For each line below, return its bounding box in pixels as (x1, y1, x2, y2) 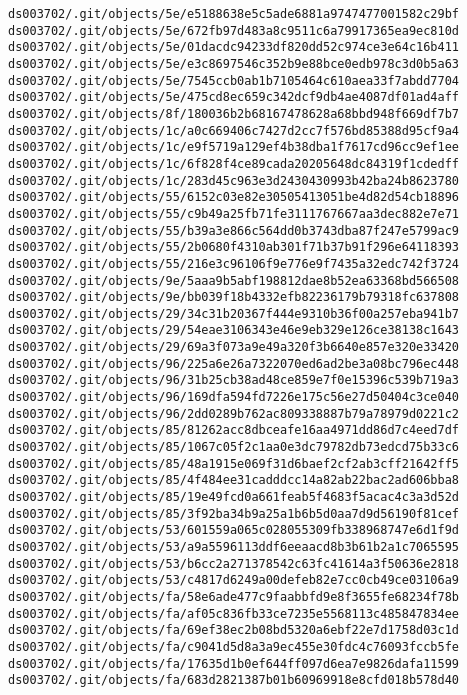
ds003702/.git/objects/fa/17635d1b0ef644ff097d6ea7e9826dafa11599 (8, 656, 460, 671)
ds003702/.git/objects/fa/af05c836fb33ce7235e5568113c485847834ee (8, 606, 460, 621)
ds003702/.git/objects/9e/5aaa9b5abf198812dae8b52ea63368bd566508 (8, 273, 460, 288)
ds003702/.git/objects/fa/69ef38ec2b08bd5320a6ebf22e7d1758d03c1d (8, 623, 460, 638)
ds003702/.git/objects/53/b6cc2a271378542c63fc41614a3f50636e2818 (8, 556, 460, 571)
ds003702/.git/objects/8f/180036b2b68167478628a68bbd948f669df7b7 (8, 106, 460, 121)
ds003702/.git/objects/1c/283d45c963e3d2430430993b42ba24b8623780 (8, 173, 460, 188)
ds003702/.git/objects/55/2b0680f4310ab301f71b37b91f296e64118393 (8, 240, 460, 255)
